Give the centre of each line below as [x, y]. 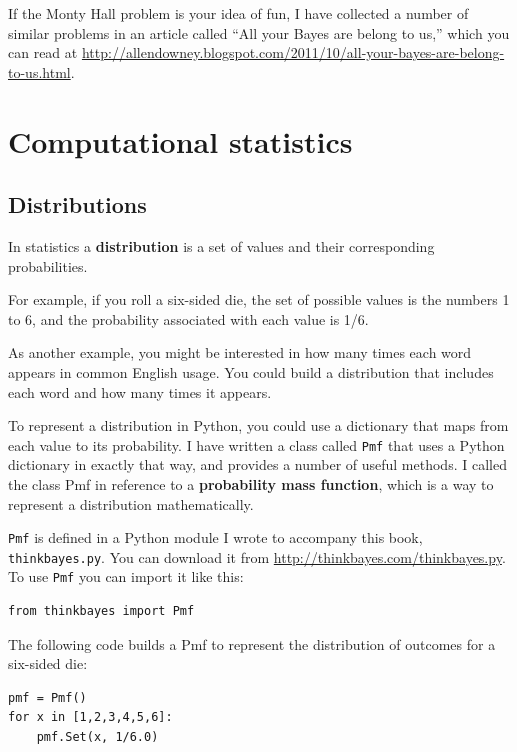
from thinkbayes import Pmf [101, 611]
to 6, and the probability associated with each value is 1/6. [188, 318]
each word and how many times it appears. [140, 391]
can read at [43, 52]
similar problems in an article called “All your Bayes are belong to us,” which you [259, 32]
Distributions [77, 204]
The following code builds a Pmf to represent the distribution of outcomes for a [252, 643]
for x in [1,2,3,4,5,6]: [90, 717]
